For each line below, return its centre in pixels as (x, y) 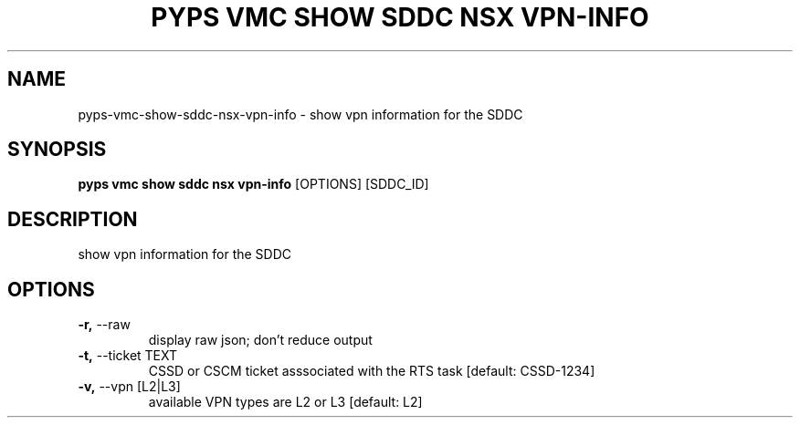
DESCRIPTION (73, 219)
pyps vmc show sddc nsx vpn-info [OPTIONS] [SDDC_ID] (253, 184)
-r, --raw (104, 325)
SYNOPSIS (57, 150)
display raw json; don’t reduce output (260, 340)
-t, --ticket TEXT (128, 356)
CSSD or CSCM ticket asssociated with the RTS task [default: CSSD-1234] (372, 371)
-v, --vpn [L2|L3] (129, 387)
